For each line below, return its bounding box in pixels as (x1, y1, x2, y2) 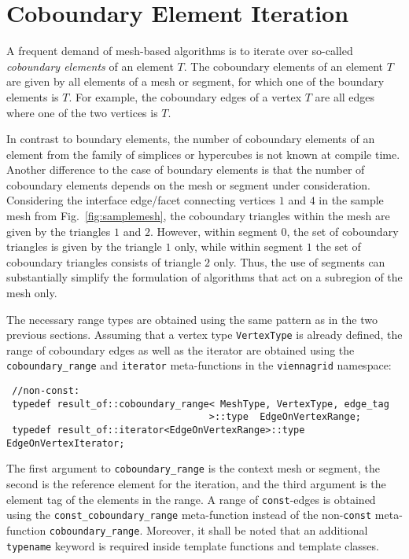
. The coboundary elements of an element (183, 57, 383, 74)
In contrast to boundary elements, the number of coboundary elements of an (6, 131, 375, 147)
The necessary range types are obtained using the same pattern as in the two (6, 311, 378, 327)
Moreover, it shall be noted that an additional (146, 521, 368, 538)
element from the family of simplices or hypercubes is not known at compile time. (6, 145, 400, 162)
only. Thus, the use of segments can (213, 253, 385, 270)
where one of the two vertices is (6, 104, 158, 120)
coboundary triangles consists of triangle (6, 253, 201, 270)
